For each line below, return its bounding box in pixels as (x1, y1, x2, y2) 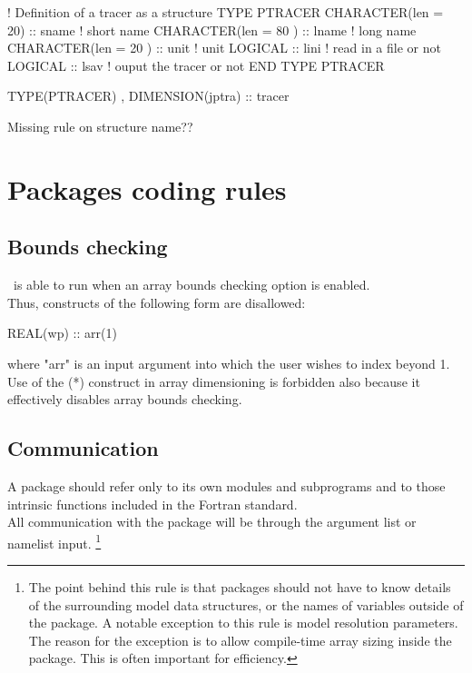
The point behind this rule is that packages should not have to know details (28, 577, 451, 596)
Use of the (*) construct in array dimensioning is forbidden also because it (7, 371, 420, 391)
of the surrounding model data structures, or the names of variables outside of (28, 595, 464, 614)
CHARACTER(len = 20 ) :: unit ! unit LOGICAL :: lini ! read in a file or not (7, 38, 441, 57)
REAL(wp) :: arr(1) (7, 323, 117, 342)
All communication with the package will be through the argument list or (7, 512, 417, 531)
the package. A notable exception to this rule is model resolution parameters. (28, 613, 458, 632)
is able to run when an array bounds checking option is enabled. (13, 275, 370, 294)
